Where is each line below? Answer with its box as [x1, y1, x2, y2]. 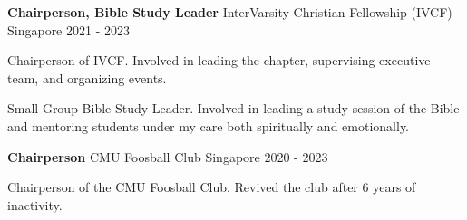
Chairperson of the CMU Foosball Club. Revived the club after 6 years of [7, 177, 416, 196]
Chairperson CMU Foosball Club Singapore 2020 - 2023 [7, 147, 328, 166]
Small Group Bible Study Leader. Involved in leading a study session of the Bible [7, 99, 460, 118]
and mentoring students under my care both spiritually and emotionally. [7, 116, 410, 135]
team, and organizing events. [7, 68, 167, 87]
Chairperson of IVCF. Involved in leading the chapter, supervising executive [7, 51, 431, 70]
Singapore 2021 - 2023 [7, 20, 131, 39]
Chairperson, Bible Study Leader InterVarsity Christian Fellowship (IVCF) [7, 3, 452, 21]
